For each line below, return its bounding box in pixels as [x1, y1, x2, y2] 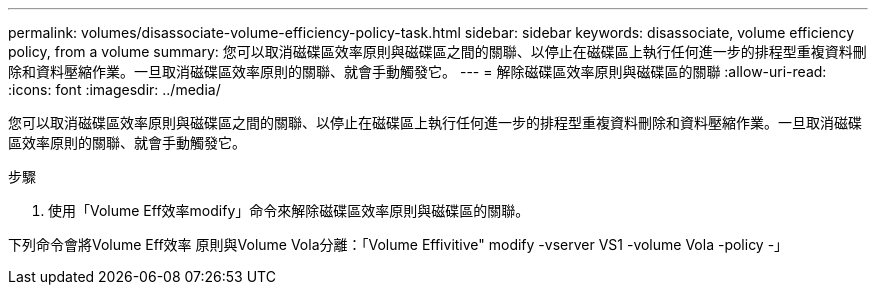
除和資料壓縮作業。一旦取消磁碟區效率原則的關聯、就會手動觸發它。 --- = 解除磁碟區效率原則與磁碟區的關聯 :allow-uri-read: [8, 63, 827, 80]
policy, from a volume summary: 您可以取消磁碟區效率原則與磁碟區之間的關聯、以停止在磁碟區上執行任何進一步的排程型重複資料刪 [8, 43, 867, 60]
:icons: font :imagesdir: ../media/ [8, 81, 221, 98]
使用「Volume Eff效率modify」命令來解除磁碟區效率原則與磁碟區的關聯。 [48, 202, 530, 219]
